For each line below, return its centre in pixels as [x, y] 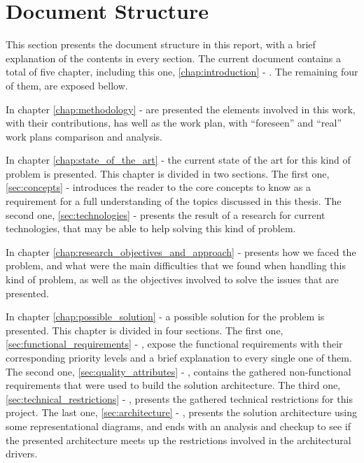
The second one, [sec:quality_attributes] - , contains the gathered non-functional [178, 371]
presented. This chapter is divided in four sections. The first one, [145, 330]
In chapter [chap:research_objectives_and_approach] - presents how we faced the [181, 251]
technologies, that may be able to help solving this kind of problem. [151, 228]
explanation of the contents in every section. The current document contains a [174, 58]
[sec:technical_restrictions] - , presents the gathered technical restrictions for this [179, 398]
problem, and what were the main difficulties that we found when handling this [176, 265]
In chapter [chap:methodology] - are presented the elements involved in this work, [181, 109]
